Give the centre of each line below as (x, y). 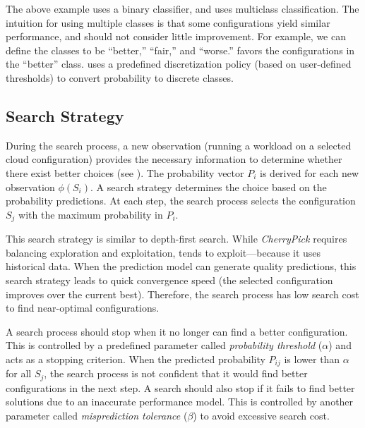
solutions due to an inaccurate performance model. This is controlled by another (180, 402)
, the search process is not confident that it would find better (176, 373)
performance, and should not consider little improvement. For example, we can (176, 36)
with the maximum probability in (91, 214)
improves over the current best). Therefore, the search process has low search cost (182, 294)
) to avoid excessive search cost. (261, 416)
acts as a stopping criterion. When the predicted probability (136, 359)
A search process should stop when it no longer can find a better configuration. (177, 331)
